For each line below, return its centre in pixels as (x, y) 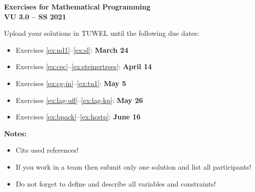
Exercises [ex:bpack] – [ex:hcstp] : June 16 (78, 117)
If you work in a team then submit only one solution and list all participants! (133, 166)
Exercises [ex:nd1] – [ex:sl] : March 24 (72, 49)
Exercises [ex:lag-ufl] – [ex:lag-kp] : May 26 (79, 100)
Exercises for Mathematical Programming (77, 6)
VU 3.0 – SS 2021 (35, 16)
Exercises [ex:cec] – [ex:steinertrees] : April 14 (84, 66)
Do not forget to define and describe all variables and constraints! (116, 183)
